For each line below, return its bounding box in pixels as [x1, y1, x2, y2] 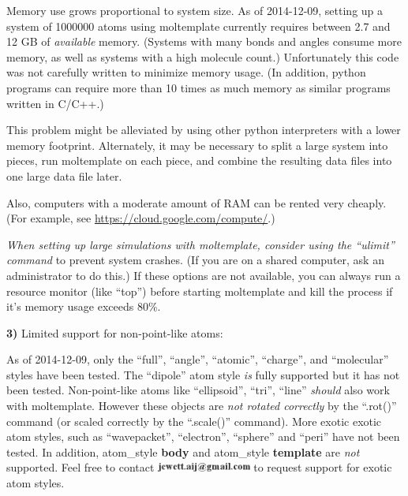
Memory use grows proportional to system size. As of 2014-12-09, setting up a [6, 2, 384, 18]
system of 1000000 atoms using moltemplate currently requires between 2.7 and [6, 17, 391, 34]
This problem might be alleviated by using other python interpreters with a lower [6, 121, 401, 138]
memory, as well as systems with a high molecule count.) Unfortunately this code [6, 48, 399, 65]
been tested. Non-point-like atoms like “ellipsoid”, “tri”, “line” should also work [6, 382, 390, 398]
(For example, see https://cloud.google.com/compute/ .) [6, 210, 275, 226]
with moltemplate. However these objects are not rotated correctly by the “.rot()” [6, 397, 397, 414]
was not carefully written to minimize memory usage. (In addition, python [6, 64, 366, 80]
